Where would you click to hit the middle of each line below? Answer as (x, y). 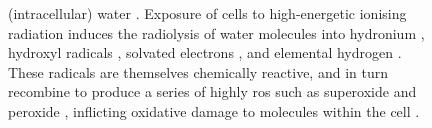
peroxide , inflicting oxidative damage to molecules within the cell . (214, 110)
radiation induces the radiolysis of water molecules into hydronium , (216, 32)
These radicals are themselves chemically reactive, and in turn (198, 71)
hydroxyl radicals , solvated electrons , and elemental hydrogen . (205, 52)
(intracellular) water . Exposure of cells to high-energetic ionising (207, 13)
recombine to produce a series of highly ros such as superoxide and (212, 91)
